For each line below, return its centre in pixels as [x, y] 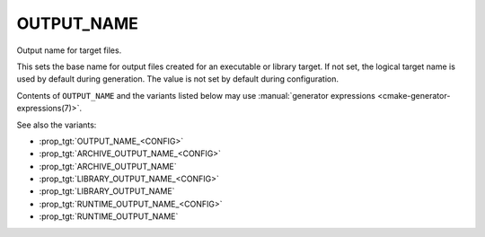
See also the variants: [57, 125]
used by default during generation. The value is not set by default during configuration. [177, 79]
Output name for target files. [69, 50]
